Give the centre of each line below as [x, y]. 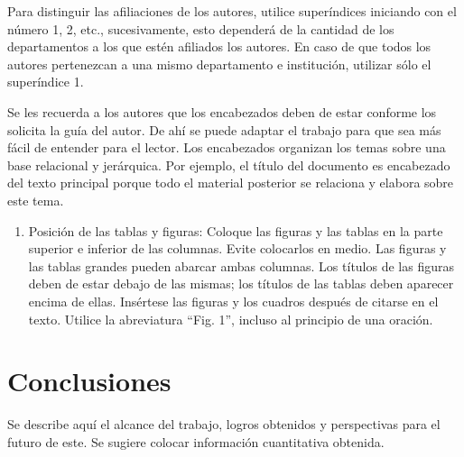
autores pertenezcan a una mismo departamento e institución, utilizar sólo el [219, 64]
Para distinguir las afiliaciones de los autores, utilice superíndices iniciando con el [232, 11]
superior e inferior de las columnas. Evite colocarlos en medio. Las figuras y [237, 248]
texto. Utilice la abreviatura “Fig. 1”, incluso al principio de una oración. [231, 319]
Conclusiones [89, 381]
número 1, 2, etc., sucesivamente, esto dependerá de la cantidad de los [201, 28]
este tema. [36, 200]
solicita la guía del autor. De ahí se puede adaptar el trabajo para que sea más [224, 129]
